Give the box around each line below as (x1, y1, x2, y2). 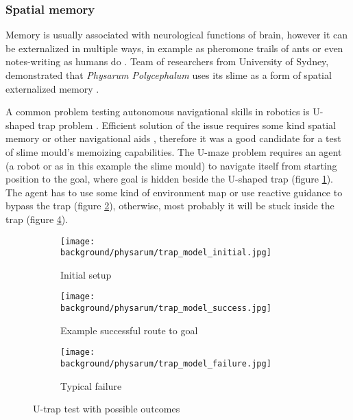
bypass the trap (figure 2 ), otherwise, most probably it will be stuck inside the (5, 198, 334, 213)
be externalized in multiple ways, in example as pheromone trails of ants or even (5, 40, 343, 55)
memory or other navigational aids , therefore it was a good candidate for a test (5, 131, 341, 145)
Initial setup (60, 267, 112, 281)
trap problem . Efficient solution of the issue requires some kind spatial (38, 117, 336, 132)
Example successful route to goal (60, 323, 198, 337)
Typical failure (60, 378, 122, 393)
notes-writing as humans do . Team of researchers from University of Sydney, (5, 54, 329, 69)
